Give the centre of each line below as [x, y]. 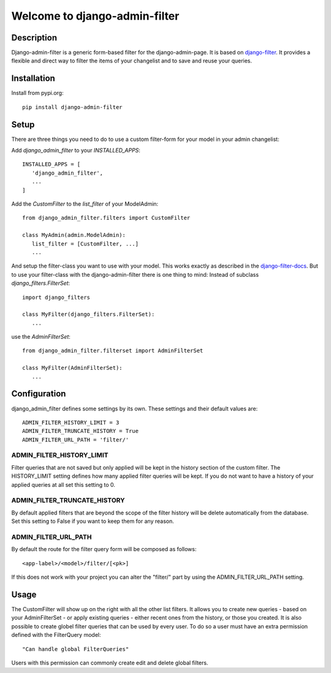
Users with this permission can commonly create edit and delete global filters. [110, 663]
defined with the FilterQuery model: [56, 635]
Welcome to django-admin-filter [95, 16]
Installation [33, 79]
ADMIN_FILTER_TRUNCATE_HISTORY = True [81, 431]
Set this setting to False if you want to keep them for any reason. [93, 521]
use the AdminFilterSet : [41, 337]
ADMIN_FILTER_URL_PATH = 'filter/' [76, 440]
